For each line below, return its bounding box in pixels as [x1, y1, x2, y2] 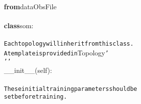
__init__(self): [4, 65, 52, 75]
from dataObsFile [4, 1, 57, 11]
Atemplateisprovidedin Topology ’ [4, 48, 109, 58]
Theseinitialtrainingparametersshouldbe [4, 85, 138, 92]
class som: [4, 20, 34, 31]
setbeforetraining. [4, 93, 67, 101]
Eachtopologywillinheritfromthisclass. [4, 40, 134, 48]
